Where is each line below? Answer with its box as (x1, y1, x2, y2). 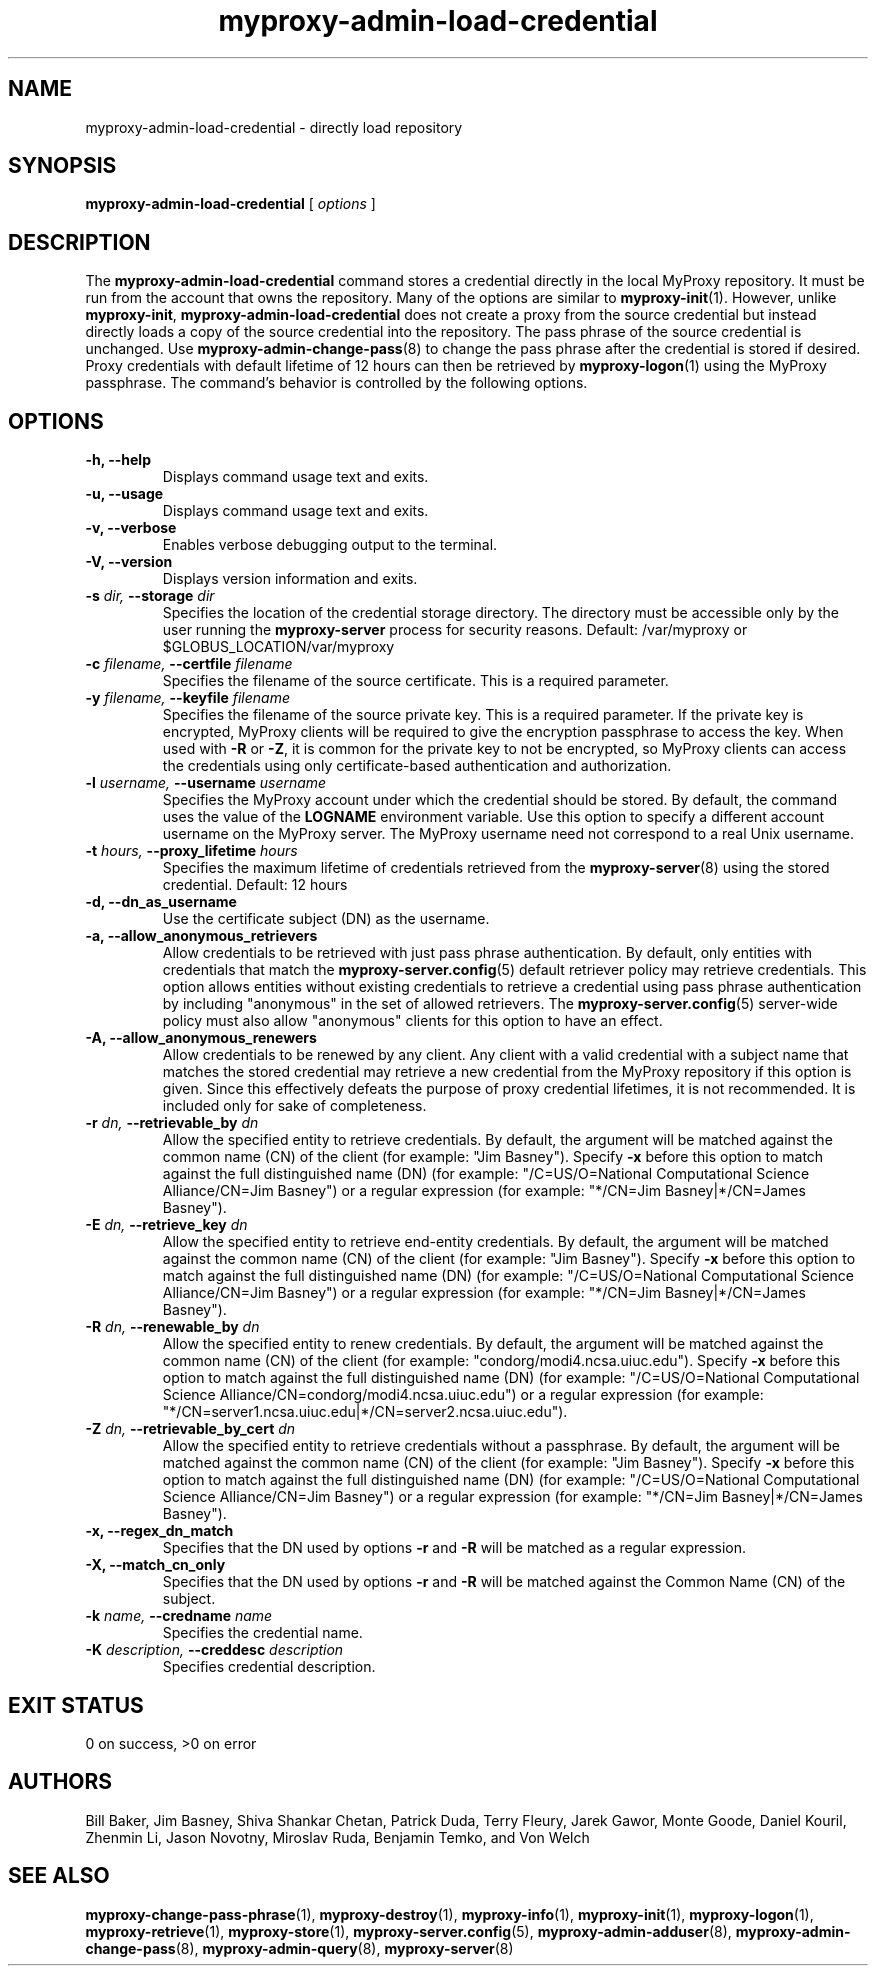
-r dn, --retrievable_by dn (85, 1114, 259, 1132)
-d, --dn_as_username (85, 893, 237, 911)
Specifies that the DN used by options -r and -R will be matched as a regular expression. (162, 1539, 747, 1557)
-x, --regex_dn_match (85, 1522, 234, 1540)
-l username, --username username (85, 774, 327, 792)
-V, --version (85, 553, 173, 571)
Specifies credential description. (162, 1658, 376, 1676)
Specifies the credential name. (162, 1624, 363, 1642)
